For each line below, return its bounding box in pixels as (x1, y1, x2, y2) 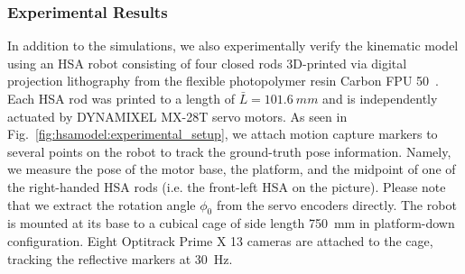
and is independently (322, 89, 438, 107)
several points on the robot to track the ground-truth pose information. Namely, (7, 142, 451, 160)
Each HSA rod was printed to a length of (7, 89, 235, 107)
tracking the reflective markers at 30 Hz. (7, 249, 233, 268)
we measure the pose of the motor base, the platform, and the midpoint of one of (7, 160, 456, 178)
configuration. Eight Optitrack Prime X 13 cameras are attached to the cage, (7, 231, 433, 250)
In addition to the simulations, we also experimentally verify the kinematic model (7, 36, 459, 55)
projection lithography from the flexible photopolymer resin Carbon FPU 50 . (7, 71, 439, 90)
